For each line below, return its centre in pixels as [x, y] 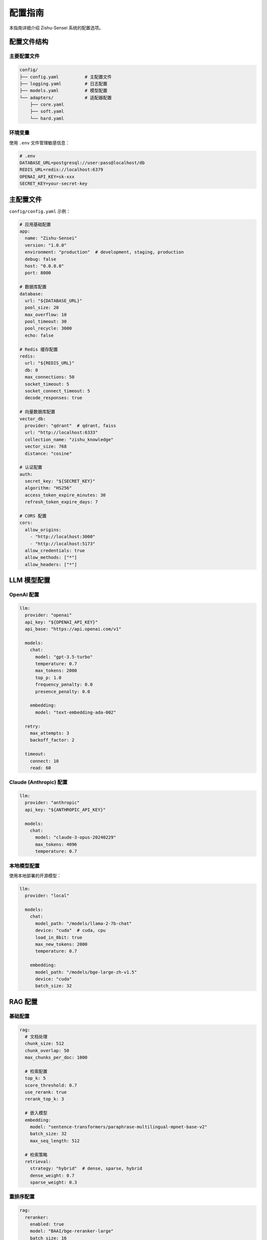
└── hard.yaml [47, 118]
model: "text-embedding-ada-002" [76, 712]
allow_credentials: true [55, 550]
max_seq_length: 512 [55, 1141]
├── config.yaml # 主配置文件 [66, 77]
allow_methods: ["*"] [51, 558]
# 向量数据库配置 [37, 412]
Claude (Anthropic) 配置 [38, 782]
